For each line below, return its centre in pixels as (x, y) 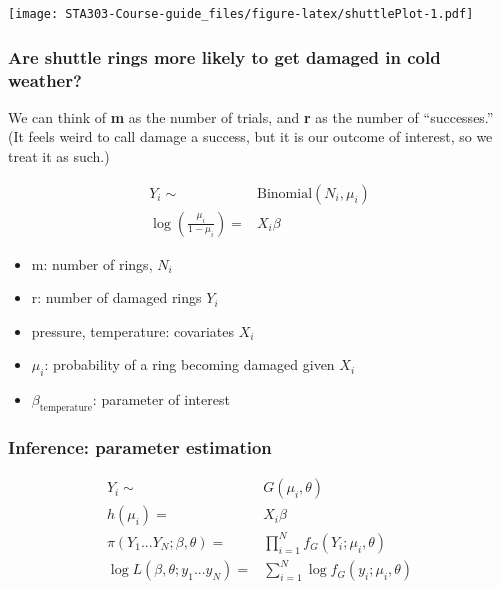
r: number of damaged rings (116, 297)
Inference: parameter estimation (140, 446)
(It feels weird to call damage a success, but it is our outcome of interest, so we (250, 136)
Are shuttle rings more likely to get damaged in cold (224, 56)
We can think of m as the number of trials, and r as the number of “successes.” (251, 116)
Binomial (285, 193)
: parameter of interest (161, 399)
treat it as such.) (59, 155)
